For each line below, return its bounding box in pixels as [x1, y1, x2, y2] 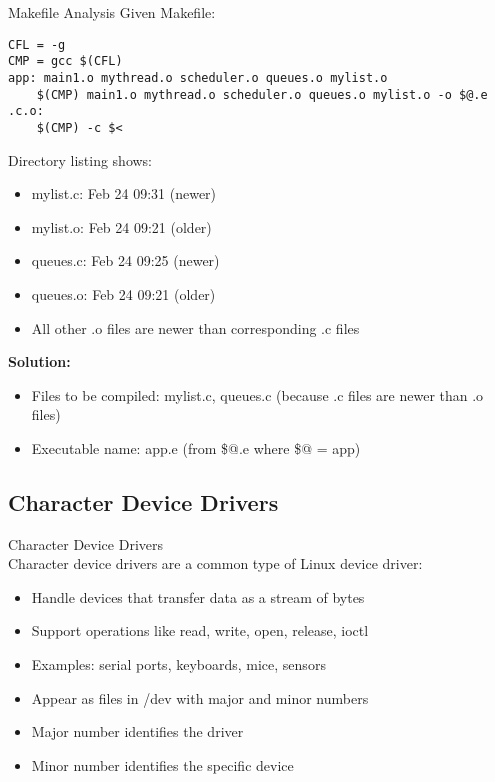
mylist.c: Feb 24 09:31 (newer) [31, 183, 217, 204]
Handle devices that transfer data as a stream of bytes [31, 586, 365, 607]
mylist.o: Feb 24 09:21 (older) [31, 216, 212, 237]
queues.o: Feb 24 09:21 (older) [31, 283, 216, 304]
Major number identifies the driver [31, 721, 244, 742]
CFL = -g [8, 37, 66, 52]
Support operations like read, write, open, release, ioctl [31, 620, 369, 641]
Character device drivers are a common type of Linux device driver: [8, 553, 423, 574]
